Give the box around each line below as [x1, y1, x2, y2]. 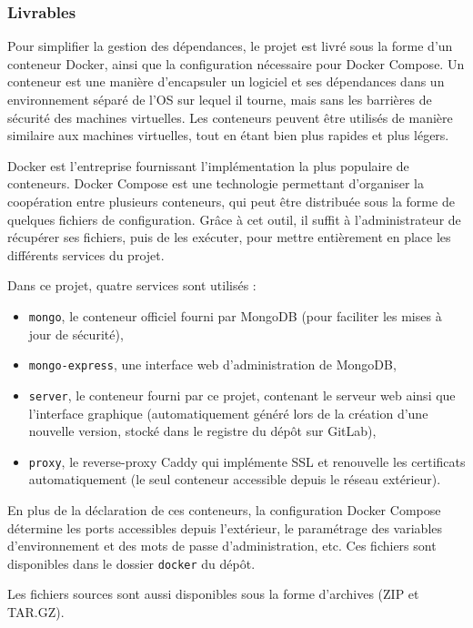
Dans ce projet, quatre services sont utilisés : [7, 276, 257, 295]
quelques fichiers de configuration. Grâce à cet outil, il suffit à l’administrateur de [7, 209, 461, 228]
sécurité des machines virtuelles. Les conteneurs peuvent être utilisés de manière [7, 107, 453, 127]
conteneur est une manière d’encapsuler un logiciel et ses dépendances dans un [7, 72, 445, 91]
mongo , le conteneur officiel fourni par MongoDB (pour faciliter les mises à [28, 306, 442, 325]
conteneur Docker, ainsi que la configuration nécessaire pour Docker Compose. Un [7, 54, 465, 73]
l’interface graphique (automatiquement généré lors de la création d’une [28, 403, 428, 422]
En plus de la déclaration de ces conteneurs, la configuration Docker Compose [7, 500, 441, 519]
